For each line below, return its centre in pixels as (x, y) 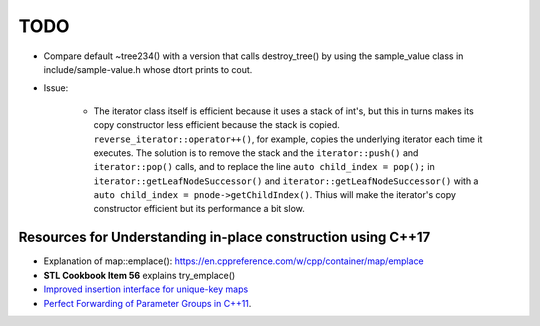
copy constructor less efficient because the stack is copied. (216, 125)
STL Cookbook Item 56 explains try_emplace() (139, 275)
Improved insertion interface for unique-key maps (146, 289)
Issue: (56, 88)
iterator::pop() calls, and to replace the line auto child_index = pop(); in (264, 167)
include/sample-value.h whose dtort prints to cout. (148, 69)
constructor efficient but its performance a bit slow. (199, 209)
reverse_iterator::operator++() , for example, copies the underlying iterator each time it (288, 139)
